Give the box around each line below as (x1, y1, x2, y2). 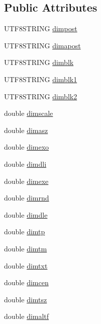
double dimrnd (4, 192, 49, 203)
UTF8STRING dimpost (4, 23, 77, 34)
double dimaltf (4, 311, 49, 321)
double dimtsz (4, 294, 47, 304)
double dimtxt (4, 260, 48, 271)
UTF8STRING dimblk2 (4, 91, 77, 101)
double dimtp (4, 226, 45, 237)
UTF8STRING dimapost (4, 40, 81, 50)
